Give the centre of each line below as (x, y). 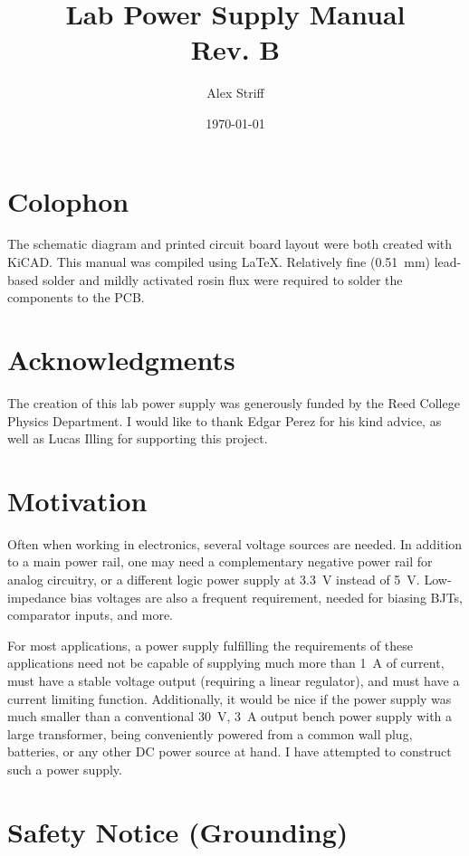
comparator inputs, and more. (90, 615)
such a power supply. (65, 769)
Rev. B (235, 49)
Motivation (77, 500)
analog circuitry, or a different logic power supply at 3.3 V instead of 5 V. (214, 580)
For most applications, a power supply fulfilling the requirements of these (210, 645)
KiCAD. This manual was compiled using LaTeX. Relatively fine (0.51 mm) (219, 262)
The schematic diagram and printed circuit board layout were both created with (230, 244)
